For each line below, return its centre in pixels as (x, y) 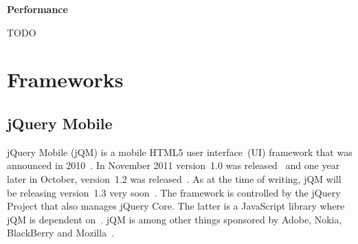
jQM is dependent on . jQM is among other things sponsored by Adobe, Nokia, (175, 219)
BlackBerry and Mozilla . (61, 233)
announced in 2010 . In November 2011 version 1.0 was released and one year (174, 165)
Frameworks (65, 79)
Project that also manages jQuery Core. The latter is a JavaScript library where (176, 206)
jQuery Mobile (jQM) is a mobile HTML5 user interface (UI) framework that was (180, 152)
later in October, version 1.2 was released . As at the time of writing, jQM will (174, 178)
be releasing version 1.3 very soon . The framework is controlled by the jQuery (174, 192)
